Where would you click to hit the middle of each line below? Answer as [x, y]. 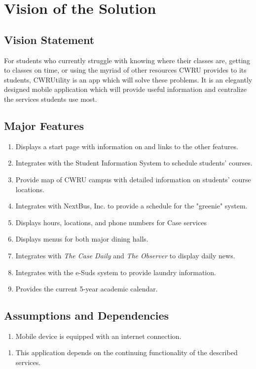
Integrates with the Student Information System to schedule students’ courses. [134, 163]
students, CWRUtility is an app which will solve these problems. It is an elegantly [128, 79]
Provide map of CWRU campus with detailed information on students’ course [133, 179]
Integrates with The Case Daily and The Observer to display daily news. [125, 255]
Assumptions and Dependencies [87, 315]
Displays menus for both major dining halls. [82, 239]
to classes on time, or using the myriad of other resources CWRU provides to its [125, 70]
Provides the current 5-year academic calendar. [87, 289]
